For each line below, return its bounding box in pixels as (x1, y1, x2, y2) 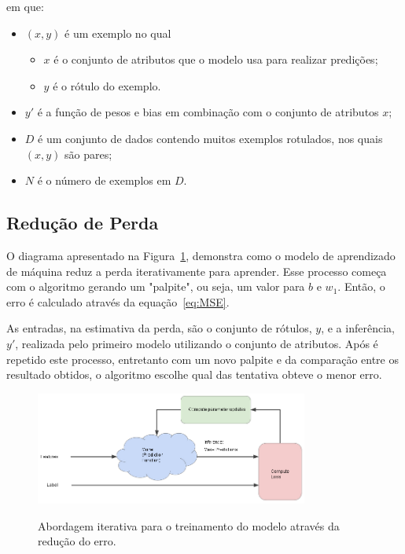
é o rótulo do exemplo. (53, 77, 161, 94)
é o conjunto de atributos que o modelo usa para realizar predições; (53, 51, 378, 68)
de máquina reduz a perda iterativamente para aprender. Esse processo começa (6, 262, 387, 279)
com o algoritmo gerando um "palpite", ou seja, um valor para (6, 278, 305, 295)
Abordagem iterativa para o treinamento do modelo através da (38, 517, 340, 534)
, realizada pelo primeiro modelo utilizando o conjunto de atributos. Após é (15, 335, 378, 351)
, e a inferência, (321, 320, 395, 336)
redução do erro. (38, 533, 116, 549)
